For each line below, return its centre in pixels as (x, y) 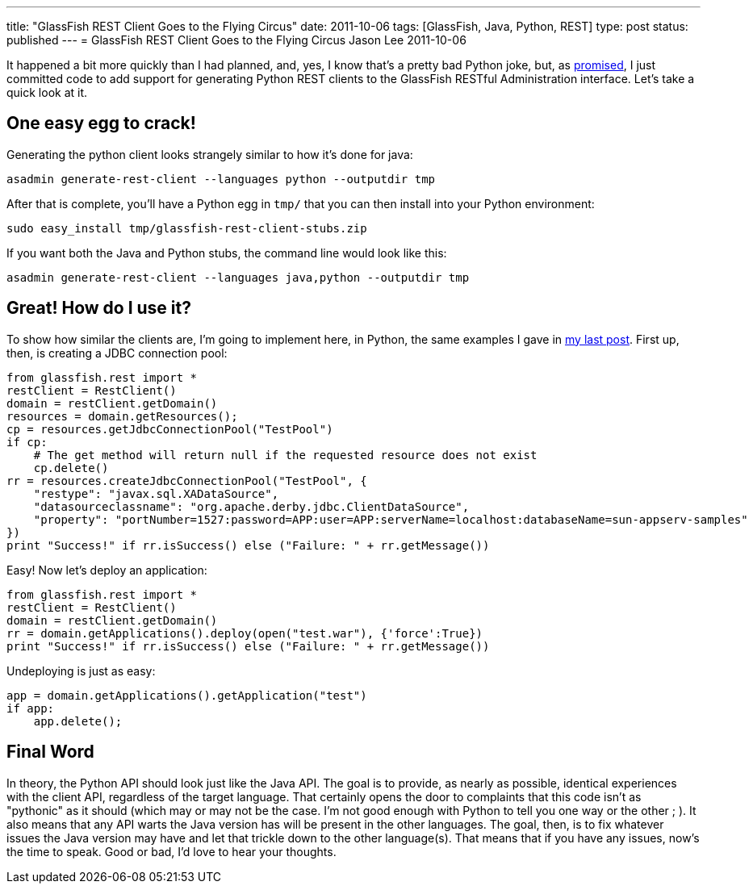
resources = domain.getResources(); (122, 416)
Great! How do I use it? (99, 308)
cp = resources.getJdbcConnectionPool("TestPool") (170, 429)
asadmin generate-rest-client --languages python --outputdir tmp (221, 179)
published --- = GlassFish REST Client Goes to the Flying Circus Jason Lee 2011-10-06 (236, 40)
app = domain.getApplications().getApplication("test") (187, 695)
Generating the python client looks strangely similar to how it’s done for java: (210, 154)
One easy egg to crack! (101, 123)
